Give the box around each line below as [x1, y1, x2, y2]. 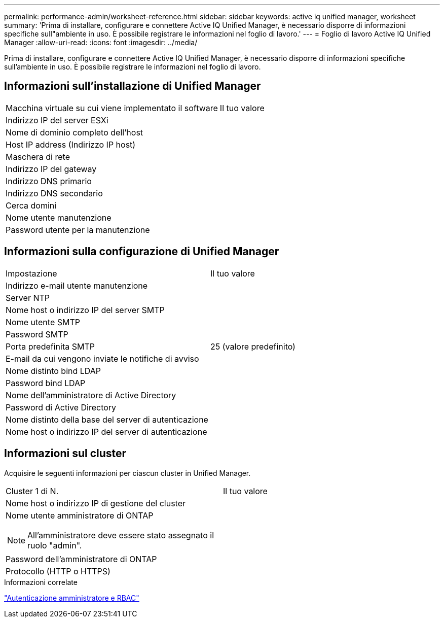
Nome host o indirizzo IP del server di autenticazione [6, 426, 207, 437]
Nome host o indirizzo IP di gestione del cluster [6, 498, 186, 508]
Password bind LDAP [6, 377, 86, 388]
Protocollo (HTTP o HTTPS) [6, 566, 110, 576]
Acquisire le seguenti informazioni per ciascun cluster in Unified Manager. [4, 468, 251, 477]
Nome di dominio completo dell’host [6, 127, 143, 137]
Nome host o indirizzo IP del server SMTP [6, 304, 165, 315]
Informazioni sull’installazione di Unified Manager [4, 80, 261, 93]
